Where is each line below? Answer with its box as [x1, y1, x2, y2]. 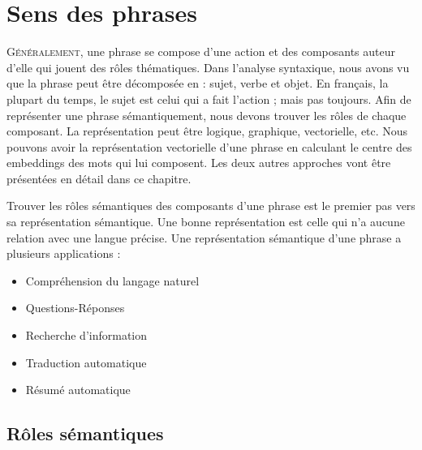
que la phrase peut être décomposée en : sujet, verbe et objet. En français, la [6, 75, 389, 92]
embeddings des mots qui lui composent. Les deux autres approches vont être [6, 154, 391, 171]
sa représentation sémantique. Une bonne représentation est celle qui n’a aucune [6, 213, 405, 230]
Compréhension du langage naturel [25, 272, 200, 289]
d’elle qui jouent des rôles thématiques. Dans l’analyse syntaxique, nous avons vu [6, 58, 410, 75]
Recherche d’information [25, 327, 148, 344]
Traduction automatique [25, 354, 147, 371]
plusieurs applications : [6, 245, 121, 262]
